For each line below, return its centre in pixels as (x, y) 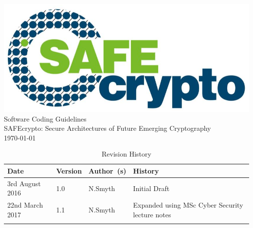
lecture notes (152, 214)
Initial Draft (151, 188)
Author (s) (108, 170)
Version (69, 170)
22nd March (25, 205)
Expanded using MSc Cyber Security (188, 205)
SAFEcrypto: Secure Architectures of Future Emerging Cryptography (108, 128)
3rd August (24, 183)
